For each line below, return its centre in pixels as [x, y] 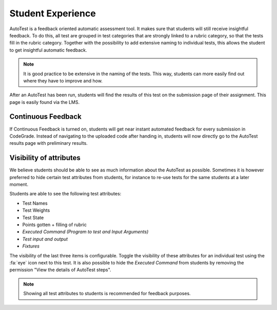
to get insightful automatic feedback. [48, 50]
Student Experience [53, 13]
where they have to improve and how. [63, 81]
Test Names [35, 203]
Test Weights [36, 210]
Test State [33, 217]
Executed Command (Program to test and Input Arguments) [85, 232]
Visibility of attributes [45, 158]
